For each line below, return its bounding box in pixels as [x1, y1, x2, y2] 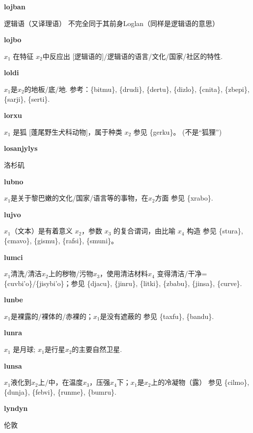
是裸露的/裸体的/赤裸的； [10, 311, 93, 321]
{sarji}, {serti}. [4, 93, 50, 104]
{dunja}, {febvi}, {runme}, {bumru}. [4, 386, 116, 397]
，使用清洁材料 [100, 268, 148, 279]
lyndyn [4, 403, 28, 413]
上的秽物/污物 [48, 268, 93, 279]
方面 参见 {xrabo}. [155, 193, 213, 203]
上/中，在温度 [38, 377, 83, 387]
